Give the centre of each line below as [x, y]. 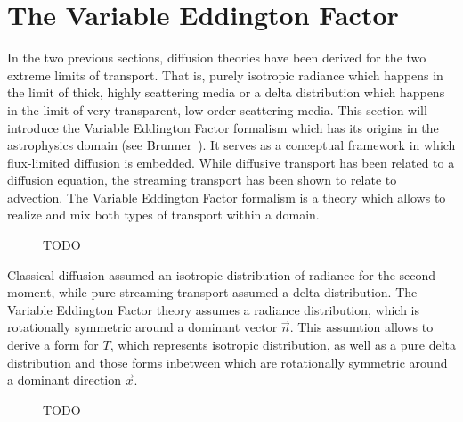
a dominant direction [65, 380]
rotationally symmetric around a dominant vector [142, 327]
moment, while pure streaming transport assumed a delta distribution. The [212, 292]
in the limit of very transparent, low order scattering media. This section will [217, 109]
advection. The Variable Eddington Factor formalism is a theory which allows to [227, 197]
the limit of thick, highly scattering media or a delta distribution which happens [226, 92]
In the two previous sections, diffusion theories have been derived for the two [217, 58]
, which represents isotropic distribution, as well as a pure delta [283, 345]
